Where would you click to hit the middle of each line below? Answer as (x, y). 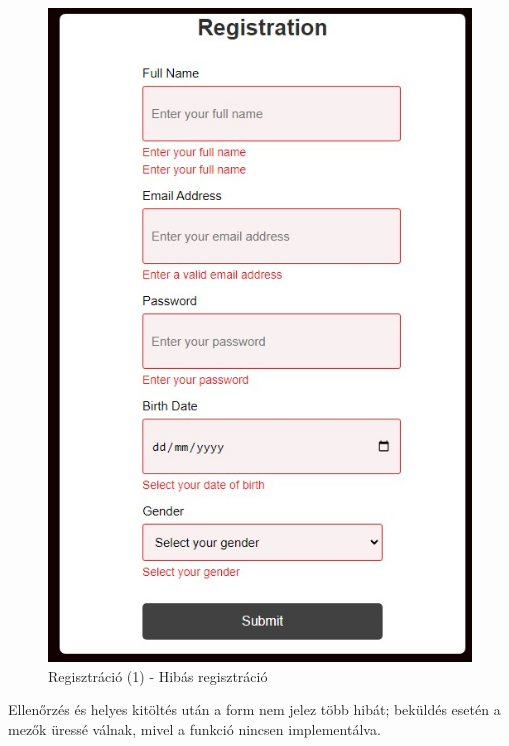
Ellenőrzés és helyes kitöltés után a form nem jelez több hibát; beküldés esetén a (254, 709)
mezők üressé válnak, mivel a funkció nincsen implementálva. (194, 729)
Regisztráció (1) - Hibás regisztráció (158, 675)
